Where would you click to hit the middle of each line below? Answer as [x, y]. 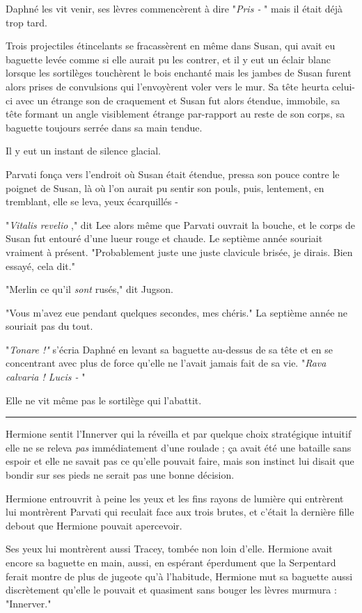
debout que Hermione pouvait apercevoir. [94, 525]
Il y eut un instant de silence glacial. [83, 151]
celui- [344, 86]
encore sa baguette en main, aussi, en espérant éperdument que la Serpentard [171, 562]
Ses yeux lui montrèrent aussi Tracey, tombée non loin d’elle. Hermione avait [169, 549]
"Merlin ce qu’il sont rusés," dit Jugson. [89, 289]
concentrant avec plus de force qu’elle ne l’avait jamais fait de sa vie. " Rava [166, 363]
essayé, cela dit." [40, 265]
